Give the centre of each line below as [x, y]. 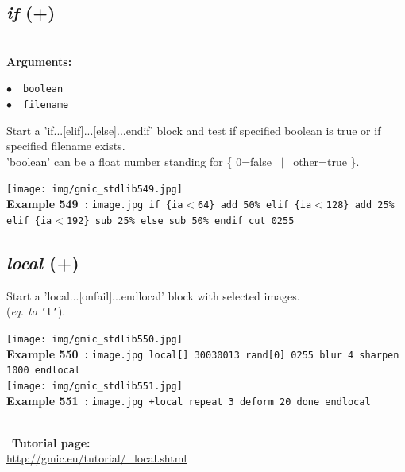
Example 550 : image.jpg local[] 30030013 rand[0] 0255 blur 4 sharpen [203, 353]
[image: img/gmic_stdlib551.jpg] [94, 386]
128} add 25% [360, 205]
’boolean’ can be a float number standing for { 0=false [139, 161]
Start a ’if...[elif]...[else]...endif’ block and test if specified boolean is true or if [194, 130]
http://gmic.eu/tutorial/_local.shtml [97, 458]
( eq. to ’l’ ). [36, 311]
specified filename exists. [66, 146]
